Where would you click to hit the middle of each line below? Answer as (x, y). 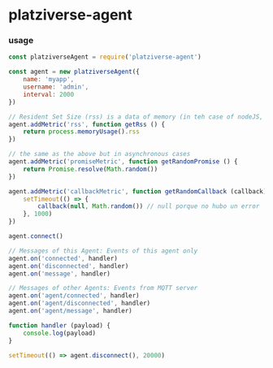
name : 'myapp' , (49, 80)
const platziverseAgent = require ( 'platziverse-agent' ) (105, 57)
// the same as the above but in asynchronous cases (100, 154)
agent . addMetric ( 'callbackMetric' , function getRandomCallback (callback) (138, 191)
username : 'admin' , (56, 87)
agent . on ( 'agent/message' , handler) (70, 311)
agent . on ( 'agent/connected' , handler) (74, 296)
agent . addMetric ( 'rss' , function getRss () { (87, 124)
